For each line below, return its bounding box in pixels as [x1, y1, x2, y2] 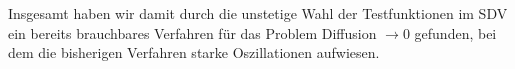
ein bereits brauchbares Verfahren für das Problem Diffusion [8, 22, 377, 43]
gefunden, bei [414, 22, 497, 43]
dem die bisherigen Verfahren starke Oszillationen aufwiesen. [8, 42, 380, 63]
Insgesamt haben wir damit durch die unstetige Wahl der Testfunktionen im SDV [8, 3, 508, 23]
